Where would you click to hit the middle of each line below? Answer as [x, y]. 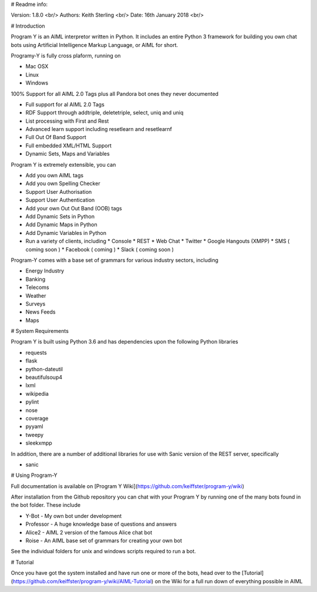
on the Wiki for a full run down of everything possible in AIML [229, 581]
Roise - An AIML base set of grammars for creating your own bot [104, 541]
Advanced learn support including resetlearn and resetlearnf [99, 129]
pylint [32, 402]
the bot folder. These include [46, 505]
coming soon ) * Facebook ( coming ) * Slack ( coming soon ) [100, 249]
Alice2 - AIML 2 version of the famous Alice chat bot [89, 532]
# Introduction [28, 26]
